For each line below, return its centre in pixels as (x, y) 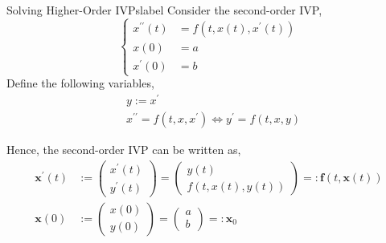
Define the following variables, (80, 83)
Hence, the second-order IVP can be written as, (124, 150)
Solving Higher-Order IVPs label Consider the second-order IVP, (164, 10)
